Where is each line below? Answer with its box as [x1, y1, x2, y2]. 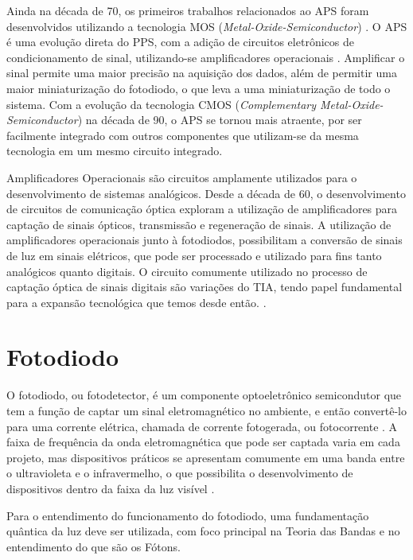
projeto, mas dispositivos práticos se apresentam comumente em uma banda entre [6, 449, 405, 465]
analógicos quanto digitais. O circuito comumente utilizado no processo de [6, 262, 368, 279]
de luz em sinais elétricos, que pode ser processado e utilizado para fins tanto [6, 247, 382, 263]
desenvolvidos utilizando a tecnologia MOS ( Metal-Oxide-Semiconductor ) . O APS [6, 17, 407, 34]
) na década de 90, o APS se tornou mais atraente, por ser [77, 111, 362, 128]
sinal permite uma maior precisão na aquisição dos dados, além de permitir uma [6, 64, 397, 81]
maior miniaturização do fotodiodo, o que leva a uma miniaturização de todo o [6, 80, 391, 96]
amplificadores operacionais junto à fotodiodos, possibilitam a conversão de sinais [6, 231, 403, 248]
